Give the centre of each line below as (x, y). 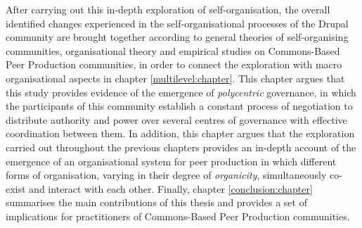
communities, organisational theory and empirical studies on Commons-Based (173, 50)
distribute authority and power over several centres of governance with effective (176, 119)
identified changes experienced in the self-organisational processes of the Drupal (177, 23)
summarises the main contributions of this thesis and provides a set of (156, 202)
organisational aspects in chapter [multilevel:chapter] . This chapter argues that (175, 78)
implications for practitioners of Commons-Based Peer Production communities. (178, 216)
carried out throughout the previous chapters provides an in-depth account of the (181, 147)
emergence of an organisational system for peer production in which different (171, 161)
